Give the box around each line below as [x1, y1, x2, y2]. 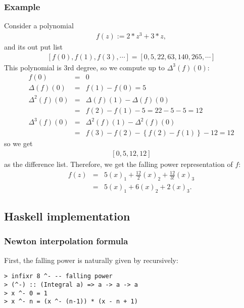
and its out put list [4, 41, 63, 52]
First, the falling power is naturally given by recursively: [4, 254, 178, 265]
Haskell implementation [4, 208, 130, 224]
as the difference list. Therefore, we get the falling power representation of [4, 158, 233, 169]
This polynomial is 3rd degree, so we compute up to [4, 62, 165, 72]
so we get [4, 138, 33, 149]
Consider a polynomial [4, 20, 74, 31]
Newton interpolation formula [4, 235, 128, 247]
